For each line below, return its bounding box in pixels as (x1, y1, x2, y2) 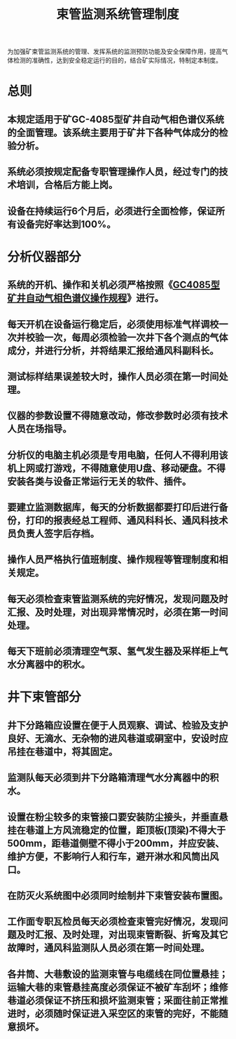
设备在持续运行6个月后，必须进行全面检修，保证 (7, 205, 216, 217)
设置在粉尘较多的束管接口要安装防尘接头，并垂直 (7, 811, 219, 823)
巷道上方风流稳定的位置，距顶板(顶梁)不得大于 (25, 824, 226, 836)
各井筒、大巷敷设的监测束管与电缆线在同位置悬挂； (7, 968, 228, 980)
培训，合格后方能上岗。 (16, 179, 118, 191)
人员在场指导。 (7, 423, 72, 435)
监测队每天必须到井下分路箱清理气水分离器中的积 (7, 772, 219, 783)
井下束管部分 (7, 689, 82, 706)
